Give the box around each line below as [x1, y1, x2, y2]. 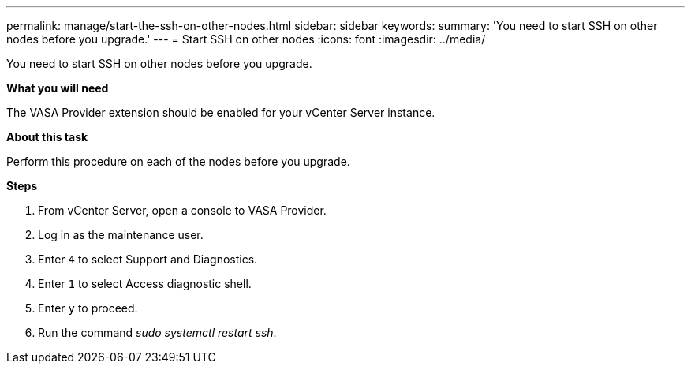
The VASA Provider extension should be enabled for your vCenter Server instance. [6, 106, 435, 119]
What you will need [6, 81, 109, 95]
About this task [6, 130, 88, 144]
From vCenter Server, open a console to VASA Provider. [38, 204, 327, 217]
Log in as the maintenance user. [38, 228, 204, 241]
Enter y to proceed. [38, 301, 138, 315]
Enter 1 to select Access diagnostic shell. [38, 277, 252, 290]
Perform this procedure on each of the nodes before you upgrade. [6, 155, 350, 168]
